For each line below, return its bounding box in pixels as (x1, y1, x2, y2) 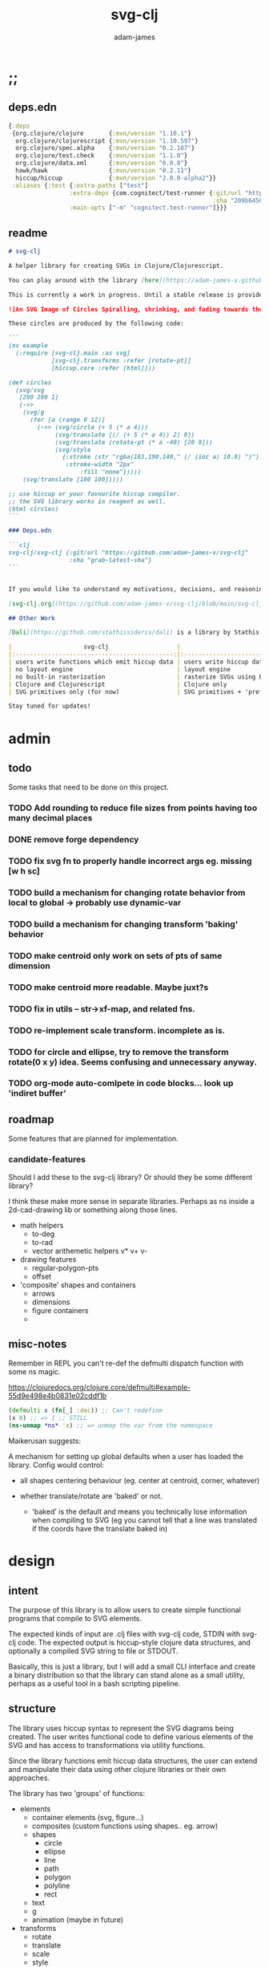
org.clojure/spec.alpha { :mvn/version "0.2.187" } (15, 144, 195, 152)
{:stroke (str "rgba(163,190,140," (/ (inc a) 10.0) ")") (62, 453, 260, 461)
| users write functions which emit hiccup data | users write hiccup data (8, 658, 267, 667)
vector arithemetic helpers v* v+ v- (31, 1246, 148, 1255)
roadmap (8, 1113, 54, 1126)
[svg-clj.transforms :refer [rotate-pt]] (50, 356, 192, 364)
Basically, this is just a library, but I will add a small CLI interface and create (8, 1662, 256, 1671)
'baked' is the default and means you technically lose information (31, 1507, 247, 1516)
